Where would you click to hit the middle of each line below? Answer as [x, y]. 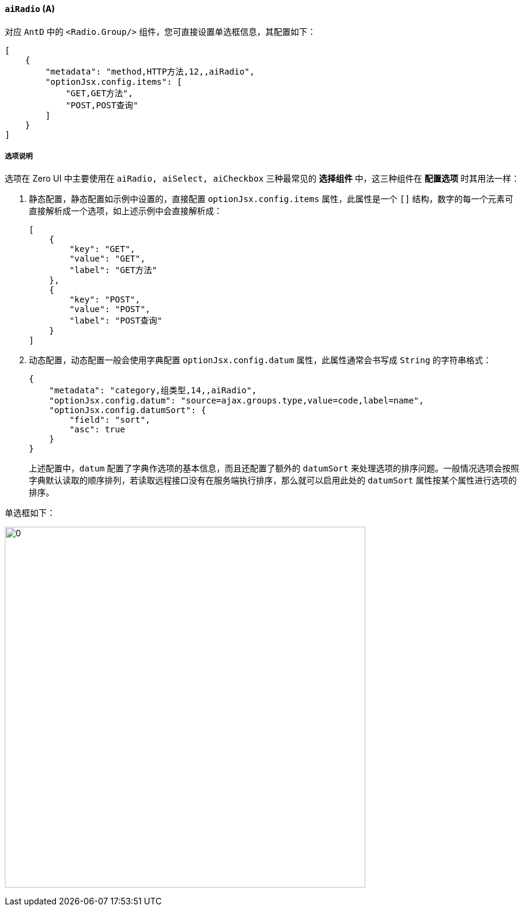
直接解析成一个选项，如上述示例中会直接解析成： [126, 211]
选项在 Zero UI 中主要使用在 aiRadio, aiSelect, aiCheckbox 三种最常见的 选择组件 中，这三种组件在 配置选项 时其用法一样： [262, 179]
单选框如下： [30, 513]
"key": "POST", [105, 300]
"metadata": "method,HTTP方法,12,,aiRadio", [150, 71]
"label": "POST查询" [116, 321]
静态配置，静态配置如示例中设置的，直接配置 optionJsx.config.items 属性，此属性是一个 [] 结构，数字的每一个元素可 [271, 199]
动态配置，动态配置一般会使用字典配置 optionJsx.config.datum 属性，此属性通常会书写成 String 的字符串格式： [260, 360]
